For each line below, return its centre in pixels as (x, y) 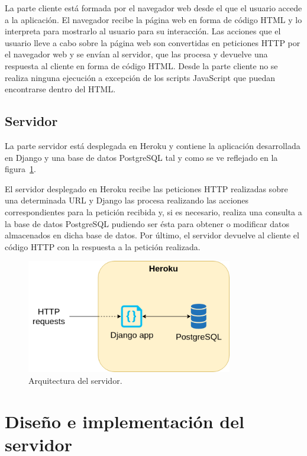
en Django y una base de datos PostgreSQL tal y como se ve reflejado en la (141, 157)
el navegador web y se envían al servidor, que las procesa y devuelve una (136, 54)
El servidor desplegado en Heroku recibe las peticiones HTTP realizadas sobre (146, 188)
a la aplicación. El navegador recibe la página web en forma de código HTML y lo (153, 19)
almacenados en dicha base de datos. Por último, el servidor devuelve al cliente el (152, 235)
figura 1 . (20, 169)
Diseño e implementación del (125, 421)
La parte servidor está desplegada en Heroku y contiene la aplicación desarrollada (153, 145)
